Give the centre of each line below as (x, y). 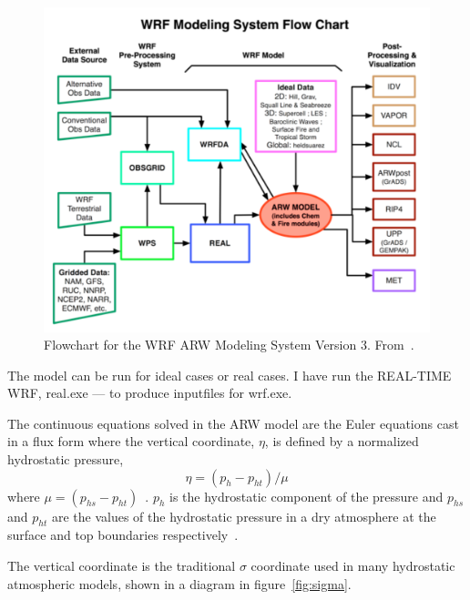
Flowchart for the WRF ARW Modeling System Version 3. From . (229, 345)
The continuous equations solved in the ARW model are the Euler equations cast (233, 423)
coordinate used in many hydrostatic (353, 566)
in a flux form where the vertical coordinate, (131, 441)
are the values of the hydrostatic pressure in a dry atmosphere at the (244, 516)
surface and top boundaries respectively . (123, 535)
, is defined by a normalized (342, 441)
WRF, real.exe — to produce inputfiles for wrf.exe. (150, 393)
